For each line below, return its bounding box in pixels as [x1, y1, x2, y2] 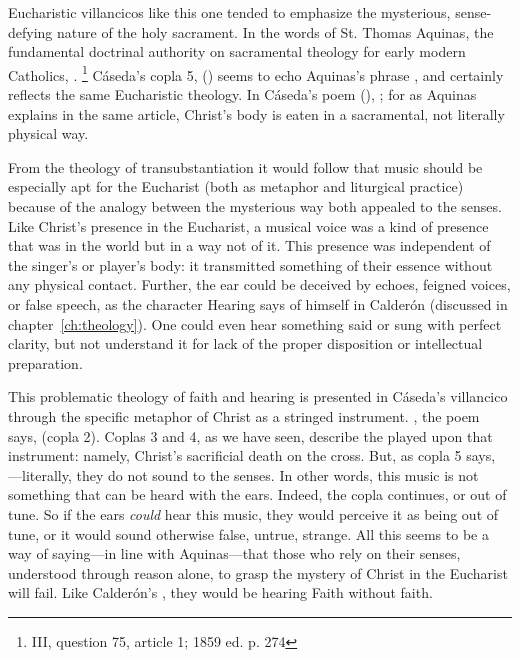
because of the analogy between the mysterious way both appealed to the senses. [8, 196, 502, 216]
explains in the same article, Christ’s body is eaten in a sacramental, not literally [8, 103, 505, 124]
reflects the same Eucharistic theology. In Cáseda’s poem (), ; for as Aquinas [8, 84, 477, 105]
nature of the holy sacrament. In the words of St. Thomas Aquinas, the [57, 21, 494, 42]
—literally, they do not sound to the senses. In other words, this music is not [8, 464, 479, 485]
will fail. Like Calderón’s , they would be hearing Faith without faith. [8, 582, 433, 603]
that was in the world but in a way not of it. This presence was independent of [8, 235, 491, 256]
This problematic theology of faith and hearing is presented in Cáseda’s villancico [8, 386, 508, 407]
